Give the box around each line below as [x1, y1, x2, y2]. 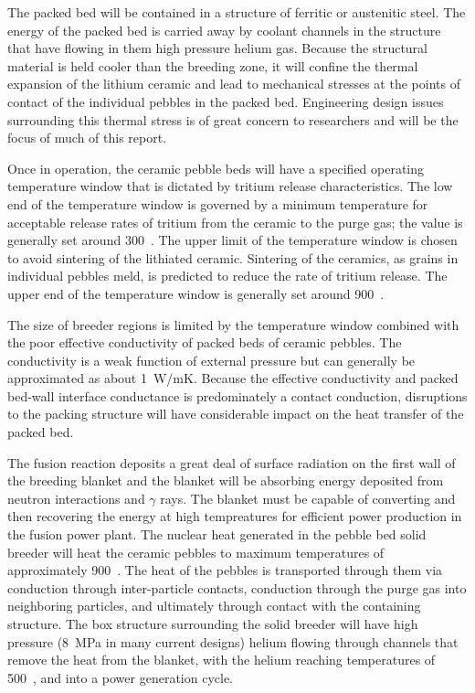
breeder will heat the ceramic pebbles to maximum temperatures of [7, 542, 385, 561]
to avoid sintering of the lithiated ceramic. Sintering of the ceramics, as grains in [7, 248, 459, 267]
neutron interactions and [7, 488, 145, 507]
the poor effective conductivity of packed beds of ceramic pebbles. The [7, 333, 402, 352]
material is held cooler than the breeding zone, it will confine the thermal [7, 56, 418, 75]
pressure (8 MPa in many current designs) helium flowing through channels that [7, 632, 459, 651]
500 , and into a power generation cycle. [7, 667, 234, 687]
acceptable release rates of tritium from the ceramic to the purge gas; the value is [7, 212, 463, 231]
